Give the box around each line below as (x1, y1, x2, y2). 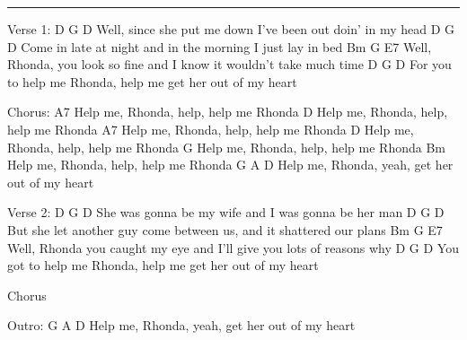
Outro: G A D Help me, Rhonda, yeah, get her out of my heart (7, 316, 356, 335)
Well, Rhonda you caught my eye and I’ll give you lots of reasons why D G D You (7, 238, 459, 257)
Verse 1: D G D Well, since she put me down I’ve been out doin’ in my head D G (7, 20, 455, 38)
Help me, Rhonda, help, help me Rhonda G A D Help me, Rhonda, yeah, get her (7, 155, 454, 174)
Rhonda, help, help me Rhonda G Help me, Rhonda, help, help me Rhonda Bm (7, 137, 445, 156)
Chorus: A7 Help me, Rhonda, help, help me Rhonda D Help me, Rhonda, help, (7, 102, 448, 121)
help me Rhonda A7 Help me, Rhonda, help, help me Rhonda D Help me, (7, 119, 414, 138)
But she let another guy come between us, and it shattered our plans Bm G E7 (7, 220, 443, 239)
